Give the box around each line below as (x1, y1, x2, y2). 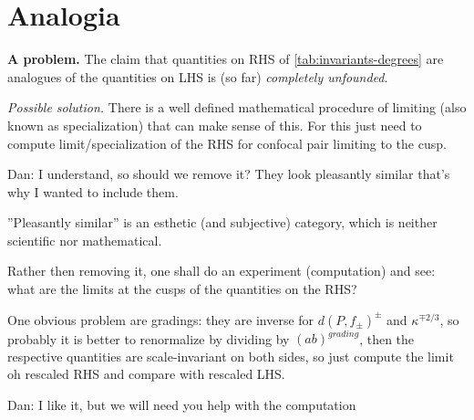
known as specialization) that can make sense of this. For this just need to (7, 115, 422, 134)
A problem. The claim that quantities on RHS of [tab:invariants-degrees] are (7, 49, 444, 68)
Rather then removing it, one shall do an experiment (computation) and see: (7, 261, 436, 280)
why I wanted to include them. (7, 182, 179, 201)
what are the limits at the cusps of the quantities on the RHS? (7, 279, 357, 299)
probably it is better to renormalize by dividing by (7, 329, 290, 348)
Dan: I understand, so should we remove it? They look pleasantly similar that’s (7, 164, 450, 184)
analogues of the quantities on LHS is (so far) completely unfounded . (7, 67, 388, 86)
